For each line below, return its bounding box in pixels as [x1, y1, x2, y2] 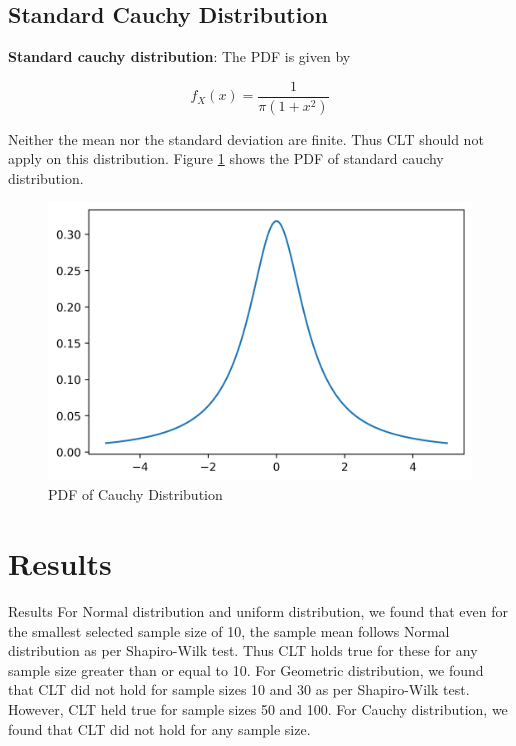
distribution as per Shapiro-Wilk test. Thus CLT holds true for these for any [8, 640, 478, 661]
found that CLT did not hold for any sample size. [8, 718, 311, 739]
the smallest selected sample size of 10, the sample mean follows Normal [8, 620, 450, 641]
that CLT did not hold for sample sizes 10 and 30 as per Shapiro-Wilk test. [8, 679, 470, 700]
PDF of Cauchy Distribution [48, 484, 223, 505]
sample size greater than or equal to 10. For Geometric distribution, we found [8, 659, 484, 680]
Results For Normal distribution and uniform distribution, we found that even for [8, 601, 508, 622]
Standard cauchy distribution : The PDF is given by [8, 46, 351, 67]
